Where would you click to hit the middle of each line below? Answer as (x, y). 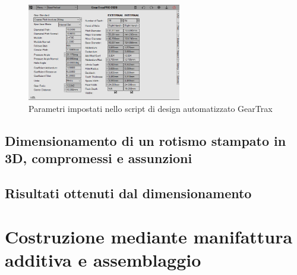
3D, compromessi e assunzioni (99, 157)
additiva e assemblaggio (103, 260)
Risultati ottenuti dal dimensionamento (128, 193)
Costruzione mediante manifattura (149, 237)
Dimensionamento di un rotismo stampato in (146, 140)
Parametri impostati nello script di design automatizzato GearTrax (151, 108)
